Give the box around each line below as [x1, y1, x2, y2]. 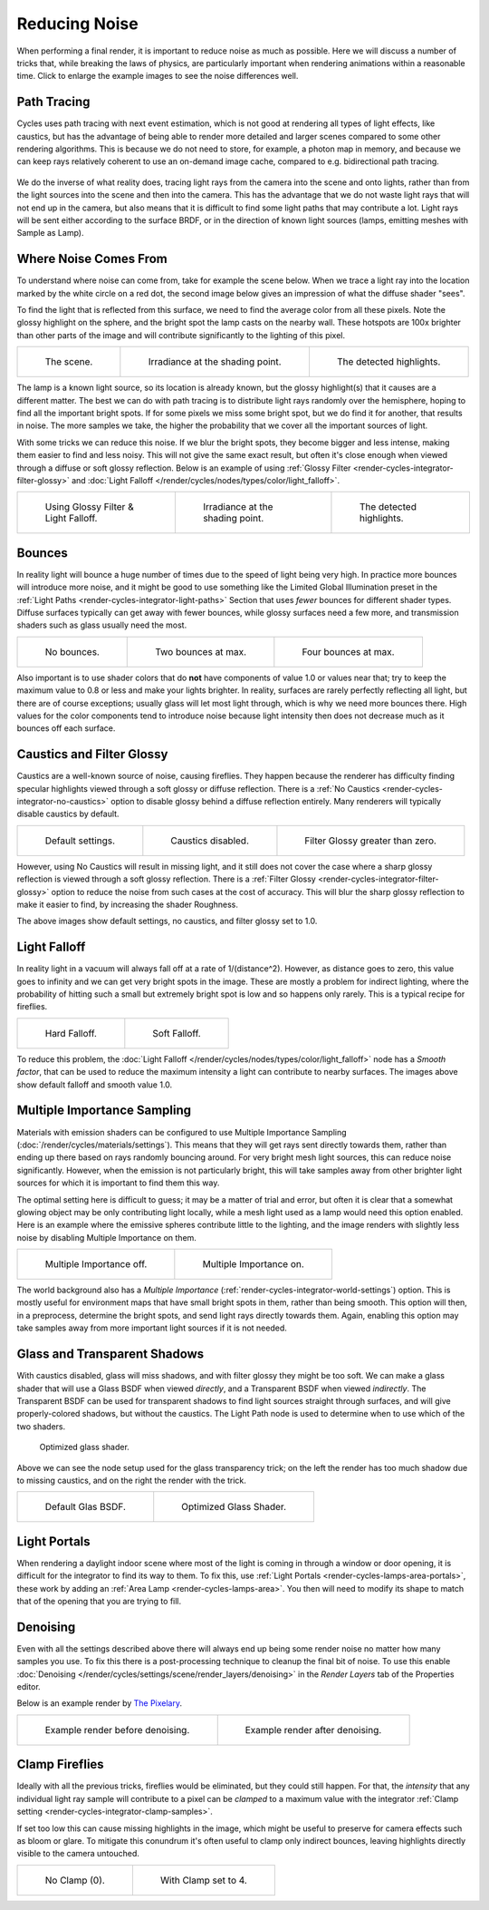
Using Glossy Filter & [44, 501, 135, 513]
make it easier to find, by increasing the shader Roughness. [16, 899, 239, 911]
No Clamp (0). [44, 1874, 106, 1886]
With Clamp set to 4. [159, 1874, 248, 1886]
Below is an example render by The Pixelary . [16, 1698, 183, 1709]
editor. [16, 1681, 41, 1692]
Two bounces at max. [155, 645, 247, 658]
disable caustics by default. [16, 808, 120, 820]
